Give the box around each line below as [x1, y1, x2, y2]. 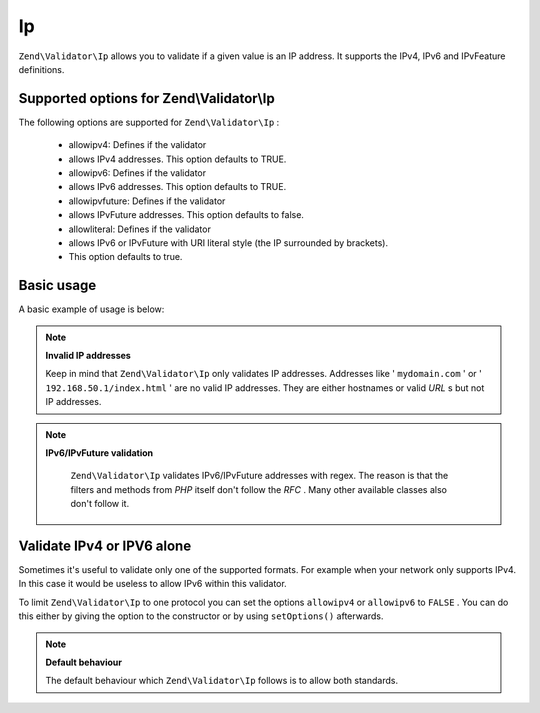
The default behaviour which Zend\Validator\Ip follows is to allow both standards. [45, 675, 399, 687]
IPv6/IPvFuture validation [45, 447, 154, 459]
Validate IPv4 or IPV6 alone [18, 537, 192, 554]
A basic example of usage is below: [18, 303, 165, 315]
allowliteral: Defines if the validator [68, 223, 212, 235]
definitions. [18, 63, 65, 75]
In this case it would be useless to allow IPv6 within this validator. [18, 578, 287, 590]
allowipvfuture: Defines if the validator [68, 195, 226, 207]
